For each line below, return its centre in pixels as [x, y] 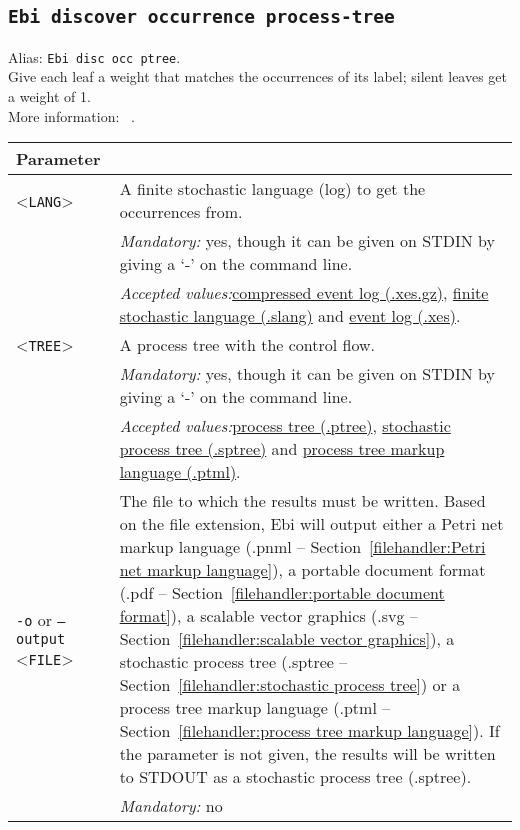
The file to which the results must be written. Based [302, 501]
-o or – [41, 619]
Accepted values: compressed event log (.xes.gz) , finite [304, 293]
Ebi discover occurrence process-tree [201, 17]
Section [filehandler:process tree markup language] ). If [309, 731]
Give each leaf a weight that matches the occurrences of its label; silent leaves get [258, 76]
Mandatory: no [171, 806]
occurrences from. [181, 212]
